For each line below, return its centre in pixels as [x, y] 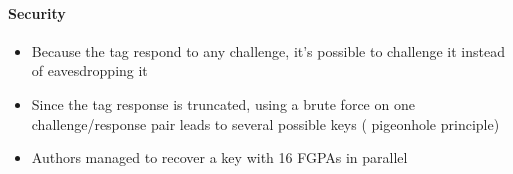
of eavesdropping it [89, 70]
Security [37, 12]
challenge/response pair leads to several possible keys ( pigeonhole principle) [265, 123]
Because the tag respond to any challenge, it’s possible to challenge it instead [268, 50]
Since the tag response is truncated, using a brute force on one [223, 103]
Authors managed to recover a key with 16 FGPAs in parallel [219, 157]
